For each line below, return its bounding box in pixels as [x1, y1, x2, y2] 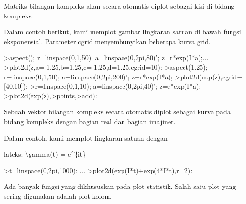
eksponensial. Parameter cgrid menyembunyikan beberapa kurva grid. [4, 36, 211, 46]
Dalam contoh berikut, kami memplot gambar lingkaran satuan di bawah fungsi [4, 27, 241, 37]
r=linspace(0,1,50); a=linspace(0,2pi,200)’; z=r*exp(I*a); [4, 71, 173, 81]
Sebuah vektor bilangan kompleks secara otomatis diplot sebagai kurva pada [4, 107, 231, 117]
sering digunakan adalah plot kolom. [4, 190, 112, 201]
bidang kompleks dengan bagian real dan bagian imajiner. [4, 116, 176, 126]
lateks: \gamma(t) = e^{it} [4, 149, 86, 159]
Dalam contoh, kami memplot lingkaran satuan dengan [4, 132, 168, 142]
